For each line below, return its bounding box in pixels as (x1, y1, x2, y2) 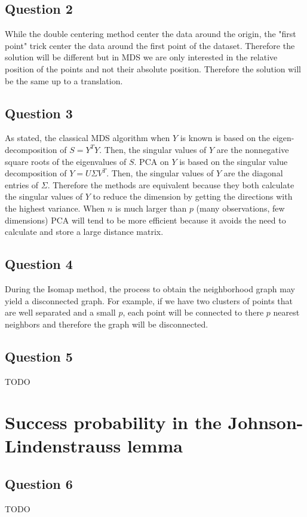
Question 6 (5, 475, 73, 493)
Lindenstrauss (5, 433, 121, 458)
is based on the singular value (179, 155, 288, 167)
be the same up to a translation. (5, 74, 123, 87)
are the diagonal (223, 167, 283, 179)
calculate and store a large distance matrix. (5, 225, 164, 238)
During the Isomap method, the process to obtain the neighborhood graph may (5, 282, 295, 295)
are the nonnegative (216, 143, 289, 155)
